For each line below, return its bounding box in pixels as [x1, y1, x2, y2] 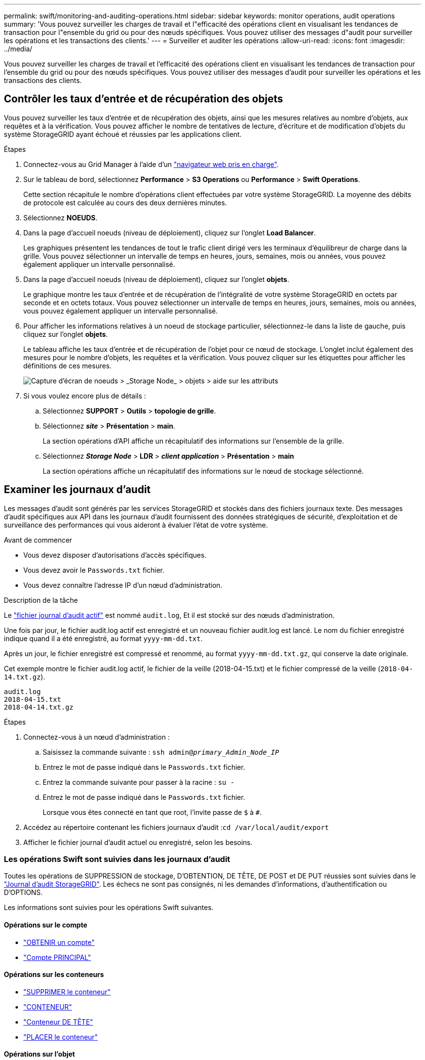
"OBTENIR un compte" [23, 938, 95, 946]
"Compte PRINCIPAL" [23, 953, 91, 961]
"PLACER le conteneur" [23, 1032, 98, 1041]
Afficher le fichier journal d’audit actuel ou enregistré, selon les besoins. [23, 838, 253, 846]
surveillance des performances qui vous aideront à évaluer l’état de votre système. [4, 520, 268, 529]
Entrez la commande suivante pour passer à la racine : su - [43, 778, 235, 786]
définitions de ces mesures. [23, 361, 112, 370]
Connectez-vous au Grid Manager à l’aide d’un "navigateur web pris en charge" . [23, 160, 279, 168]
